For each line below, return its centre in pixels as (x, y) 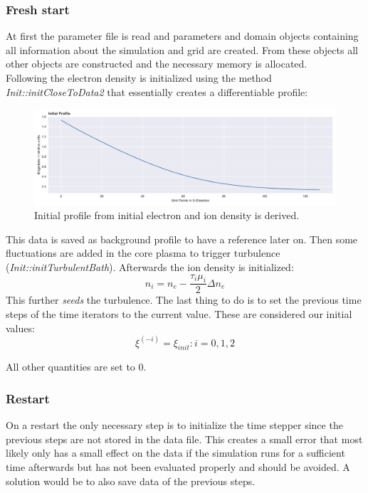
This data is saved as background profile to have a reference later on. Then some (182, 239)
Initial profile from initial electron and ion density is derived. (167, 215)
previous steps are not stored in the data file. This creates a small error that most (184, 439)
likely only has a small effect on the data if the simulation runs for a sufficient (175, 453)
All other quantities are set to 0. (76, 367)
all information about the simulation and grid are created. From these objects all (182, 49)
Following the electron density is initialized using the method (139, 78)
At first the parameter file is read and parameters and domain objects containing (182, 36)
